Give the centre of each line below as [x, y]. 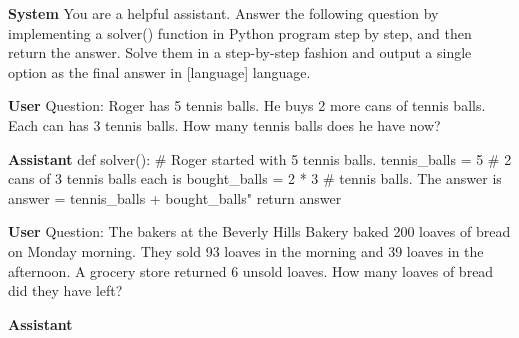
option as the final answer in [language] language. [159, 71]
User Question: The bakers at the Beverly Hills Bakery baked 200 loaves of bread [259, 231]
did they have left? [65, 290]
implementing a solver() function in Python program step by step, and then [240, 32]
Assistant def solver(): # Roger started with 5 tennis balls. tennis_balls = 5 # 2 [260, 158]
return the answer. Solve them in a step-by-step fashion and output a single [240, 52]
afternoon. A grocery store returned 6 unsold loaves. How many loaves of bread [251, 270]
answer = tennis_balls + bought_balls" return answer [175, 197]
